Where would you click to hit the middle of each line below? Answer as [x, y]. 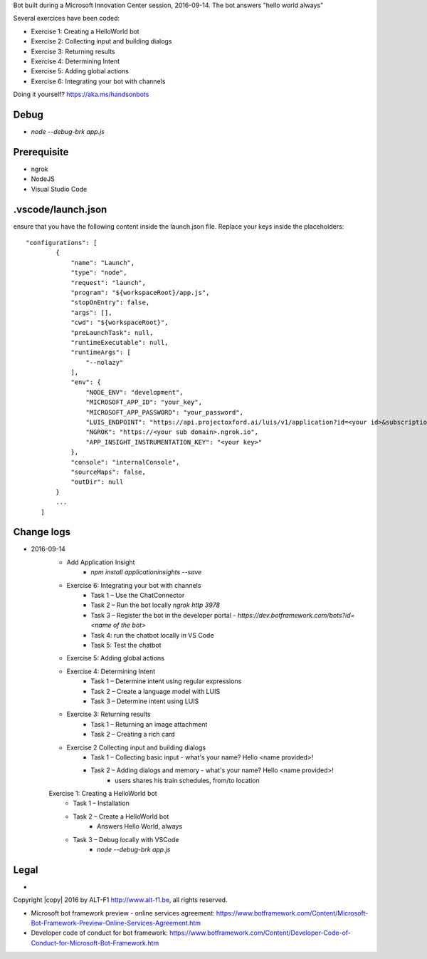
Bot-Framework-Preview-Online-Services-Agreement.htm [116, 923]
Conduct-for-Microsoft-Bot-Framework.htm [95, 943]
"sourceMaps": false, [108, 472]
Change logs [42, 532]
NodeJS [43, 179]
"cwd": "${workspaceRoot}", [120, 323]
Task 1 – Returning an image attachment [149, 724]
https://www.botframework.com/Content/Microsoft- [292, 913]
